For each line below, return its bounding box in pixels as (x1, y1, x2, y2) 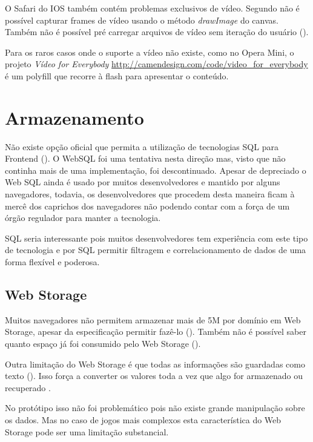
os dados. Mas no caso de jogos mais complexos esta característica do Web (5, 413, 282, 426)
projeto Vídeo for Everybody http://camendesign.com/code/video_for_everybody (5, 58, 308, 70)
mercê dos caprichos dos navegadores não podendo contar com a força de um (5, 199, 290, 212)
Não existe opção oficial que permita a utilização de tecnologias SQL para (5, 140, 278, 153)
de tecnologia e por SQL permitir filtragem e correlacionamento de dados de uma (5, 243, 306, 256)
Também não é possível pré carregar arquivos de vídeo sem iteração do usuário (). (5, 25, 309, 38)
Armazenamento (5, 105, 144, 130)
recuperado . (5, 381, 51, 394)
